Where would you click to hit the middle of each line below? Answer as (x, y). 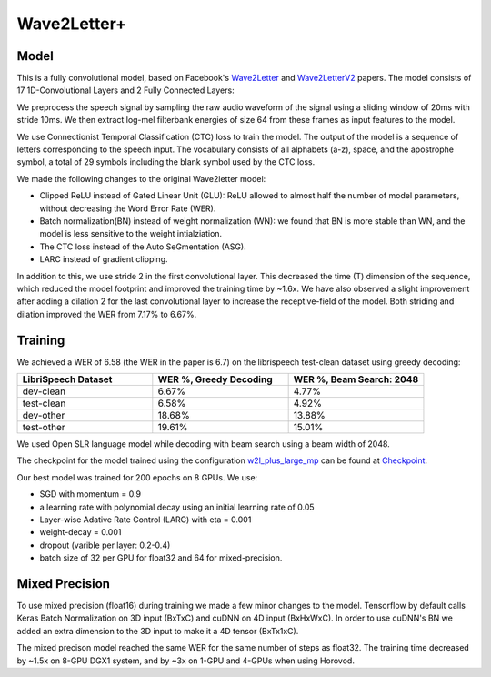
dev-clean (44, 391)
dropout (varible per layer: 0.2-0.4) (105, 545)
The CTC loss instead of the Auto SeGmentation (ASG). (143, 247)
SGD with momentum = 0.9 (90, 494)
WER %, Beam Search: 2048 (356, 379)
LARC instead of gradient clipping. (104, 259)
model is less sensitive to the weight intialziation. (131, 234)
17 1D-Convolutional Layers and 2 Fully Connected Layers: (126, 90)
